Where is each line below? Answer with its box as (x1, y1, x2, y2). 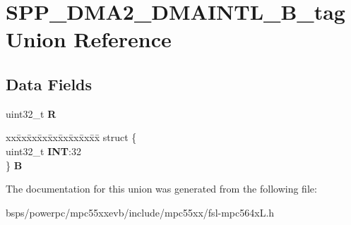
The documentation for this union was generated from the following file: (6, 181, 317, 196)
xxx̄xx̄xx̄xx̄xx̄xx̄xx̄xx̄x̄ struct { (6, 130, 137, 145)
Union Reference (6, 25, 172, 54)
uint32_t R (6, 106, 56, 121)
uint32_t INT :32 (6, 143, 81, 158)
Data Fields (6, 73, 93, 95)
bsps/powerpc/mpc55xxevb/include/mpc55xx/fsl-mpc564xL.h (6, 205, 275, 219)
